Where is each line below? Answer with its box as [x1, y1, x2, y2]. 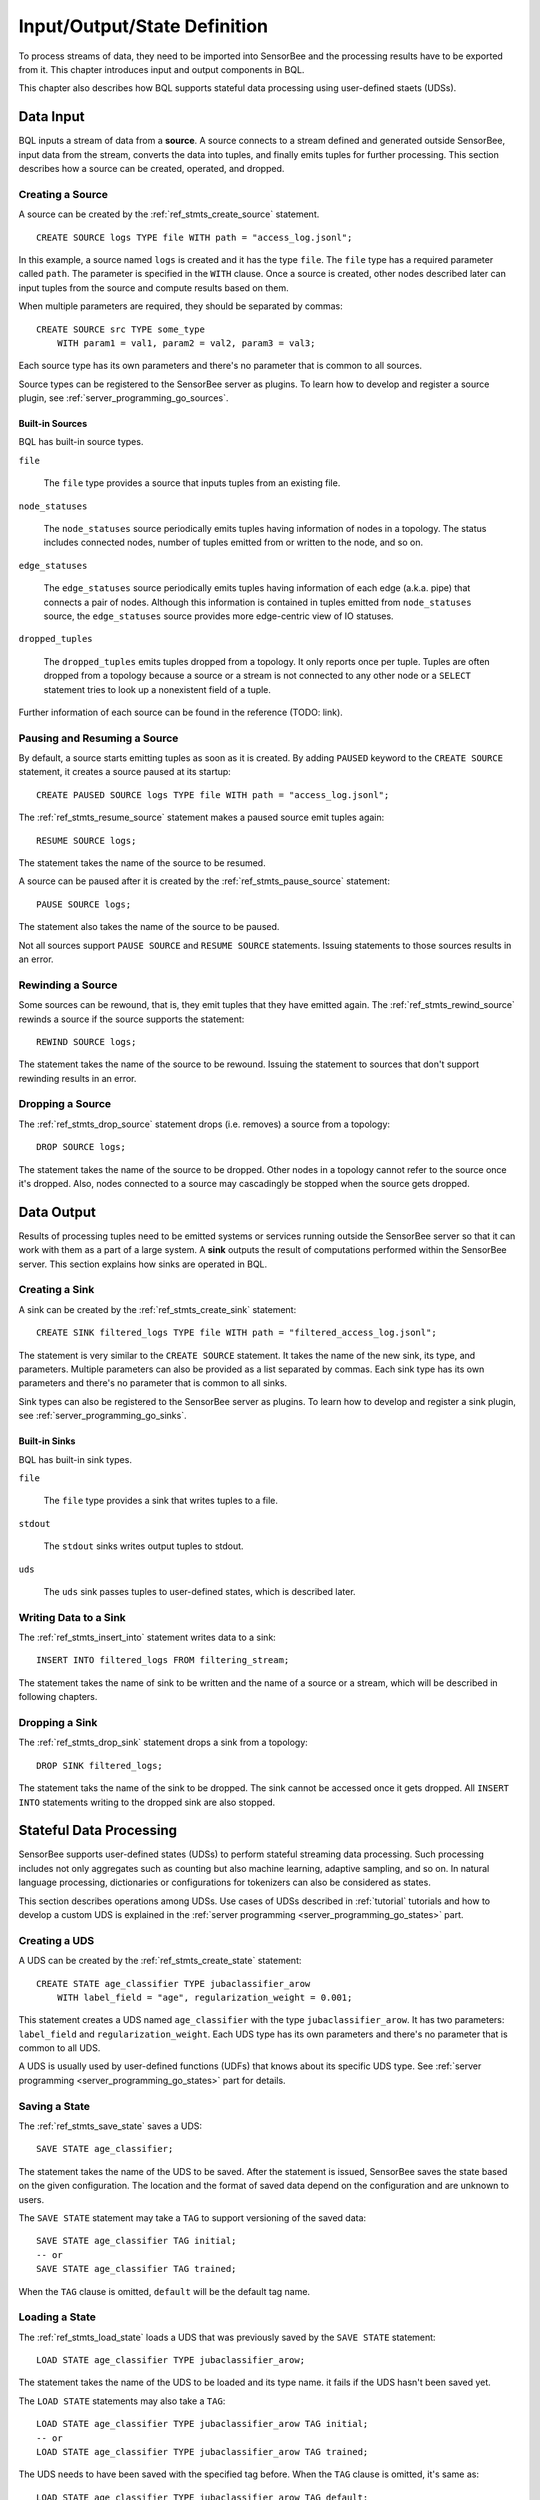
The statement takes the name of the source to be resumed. [18, 857, 266, 869]
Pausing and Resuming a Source [18, 731, 179, 745]
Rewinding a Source [18, 978, 118, 992]
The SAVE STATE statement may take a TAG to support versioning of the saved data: [18, 2211, 367, 2224]
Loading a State [18, 2310, 97, 2324]
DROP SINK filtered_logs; [36, 1760, 164, 1771]
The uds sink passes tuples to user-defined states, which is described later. [43, 1585, 356, 1597]
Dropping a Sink [18, 1715, 98, 1729]
